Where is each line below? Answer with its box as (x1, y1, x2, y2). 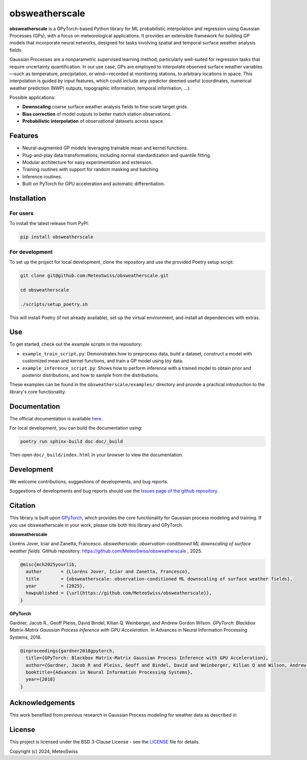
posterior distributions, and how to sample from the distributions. (22, 372, 160, 378)
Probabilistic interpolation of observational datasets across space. (22, 118, 165, 124)
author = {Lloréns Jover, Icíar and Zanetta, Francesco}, (26, 569, 190, 575)
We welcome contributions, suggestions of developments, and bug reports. (9, 478, 169, 484)
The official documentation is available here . (9, 415, 103, 421)
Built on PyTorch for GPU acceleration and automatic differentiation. (22, 181, 166, 187)
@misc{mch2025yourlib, (20, 562, 77, 567)
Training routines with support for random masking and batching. (22, 166, 160, 172)
